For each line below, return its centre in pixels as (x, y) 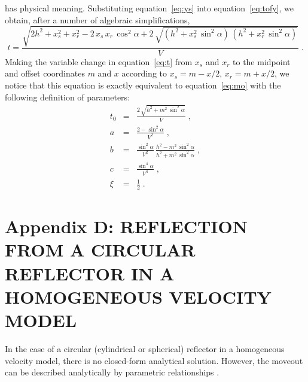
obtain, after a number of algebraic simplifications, (97, 19)
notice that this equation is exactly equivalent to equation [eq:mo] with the (143, 85)
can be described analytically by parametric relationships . (112, 372)
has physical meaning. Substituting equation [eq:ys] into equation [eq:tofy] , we (150, 8)
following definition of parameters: (68, 97)
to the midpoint (262, 61)
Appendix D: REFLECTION (126, 226)
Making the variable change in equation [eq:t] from (99, 61)
